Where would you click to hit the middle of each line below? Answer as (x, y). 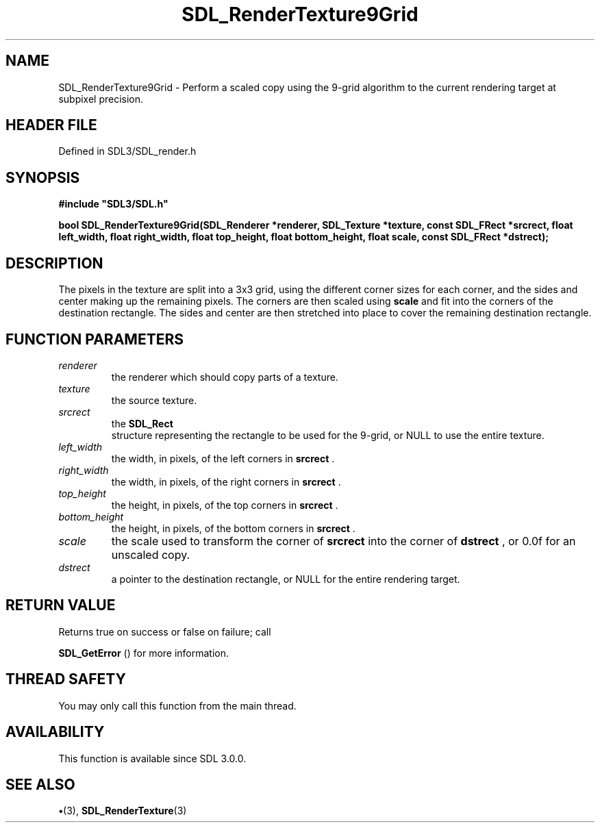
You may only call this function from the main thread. (177, 705)
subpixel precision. (101, 99)
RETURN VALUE (61, 605)
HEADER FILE (51, 125)
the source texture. (154, 400)
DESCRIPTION (54, 263)
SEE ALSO (40, 784)
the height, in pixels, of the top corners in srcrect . (225, 505)
